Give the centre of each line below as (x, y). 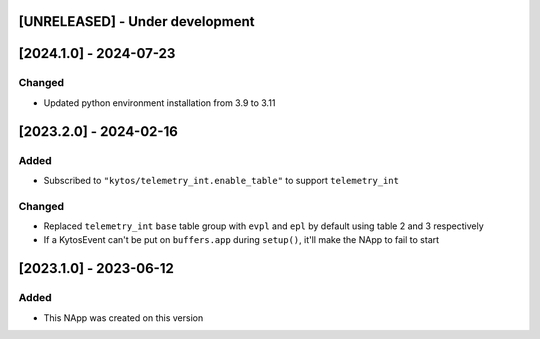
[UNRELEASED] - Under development (136, 21)
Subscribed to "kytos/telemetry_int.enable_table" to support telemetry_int (221, 180)
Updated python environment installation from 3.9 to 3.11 (159, 102)
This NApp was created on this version (123, 317)
